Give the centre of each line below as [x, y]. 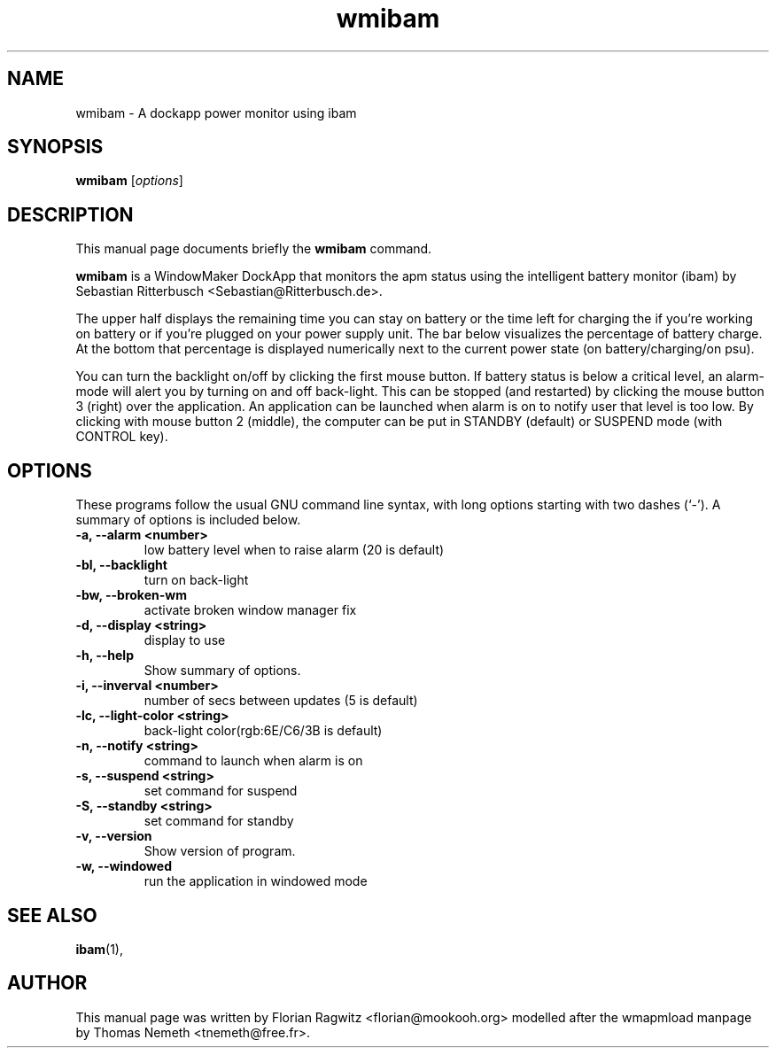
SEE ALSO [52, 915]
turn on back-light [196, 580]
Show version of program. [220, 851]
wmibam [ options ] [129, 181]
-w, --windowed [124, 866]
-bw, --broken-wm [131, 595]
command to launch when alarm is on [253, 761]
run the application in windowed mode [256, 881]
